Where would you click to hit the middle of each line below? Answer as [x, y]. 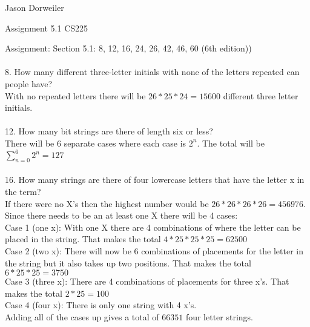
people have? [29, 83]
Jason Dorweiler [35, 7]
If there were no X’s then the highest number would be [107, 203]
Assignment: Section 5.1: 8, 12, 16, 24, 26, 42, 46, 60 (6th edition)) [128, 48]
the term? [23, 192]
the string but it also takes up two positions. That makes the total [128, 263]
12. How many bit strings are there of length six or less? [109, 131]
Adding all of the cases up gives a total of [82, 316]
